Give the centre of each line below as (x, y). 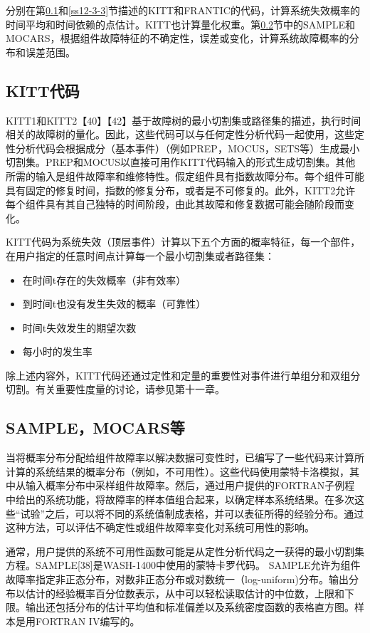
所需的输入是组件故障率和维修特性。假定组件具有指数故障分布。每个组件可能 (185, 176)
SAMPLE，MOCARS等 (95, 428)
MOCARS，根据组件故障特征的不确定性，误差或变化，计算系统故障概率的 (178, 38)
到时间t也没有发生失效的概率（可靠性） (114, 304)
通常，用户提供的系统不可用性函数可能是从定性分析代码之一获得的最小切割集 (185, 551)
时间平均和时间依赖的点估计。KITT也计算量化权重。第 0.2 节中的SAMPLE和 (181, 24)
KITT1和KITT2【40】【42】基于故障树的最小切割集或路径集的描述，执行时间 (184, 120)
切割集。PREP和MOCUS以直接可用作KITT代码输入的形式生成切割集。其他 (181, 162)
